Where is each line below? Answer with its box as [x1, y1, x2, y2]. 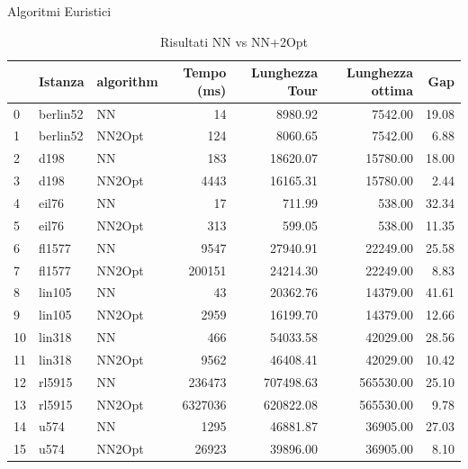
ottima [371, 80, 414, 99]
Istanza [39, 71, 85, 90]
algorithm [96, 71, 158, 90]
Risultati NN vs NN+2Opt [159, 32, 309, 50]
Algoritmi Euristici [7, 2, 112, 20]
